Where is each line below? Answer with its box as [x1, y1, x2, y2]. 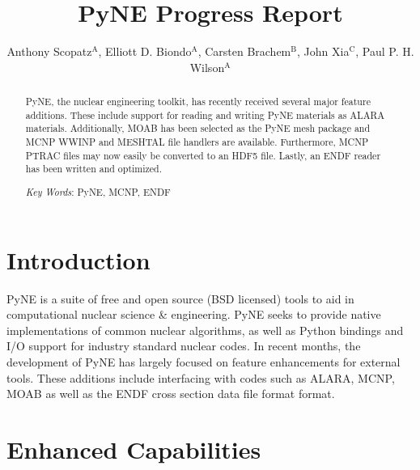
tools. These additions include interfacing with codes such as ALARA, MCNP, [6, 369, 395, 386]
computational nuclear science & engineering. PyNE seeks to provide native [6, 306, 381, 323]
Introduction [6, 243, 151, 276]
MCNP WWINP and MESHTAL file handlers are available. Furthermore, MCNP [25, 135, 369, 149]
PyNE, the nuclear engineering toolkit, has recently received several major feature [25, 95, 371, 108]
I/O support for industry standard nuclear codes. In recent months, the [6, 337, 361, 354]
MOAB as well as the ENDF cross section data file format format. [6, 385, 335, 402]
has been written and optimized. [25, 162, 163, 176]
